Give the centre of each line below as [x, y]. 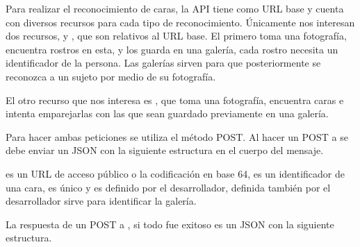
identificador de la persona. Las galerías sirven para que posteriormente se [163, 63]
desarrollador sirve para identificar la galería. [101, 201]
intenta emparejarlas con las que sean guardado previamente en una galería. [167, 113]
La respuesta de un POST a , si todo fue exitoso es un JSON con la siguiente [170, 224]
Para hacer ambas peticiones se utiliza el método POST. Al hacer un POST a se [177, 136]
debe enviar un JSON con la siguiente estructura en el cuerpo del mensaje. [165, 150]
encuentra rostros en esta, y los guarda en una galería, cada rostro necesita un [172, 49]
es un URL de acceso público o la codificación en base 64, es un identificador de [175, 173]
